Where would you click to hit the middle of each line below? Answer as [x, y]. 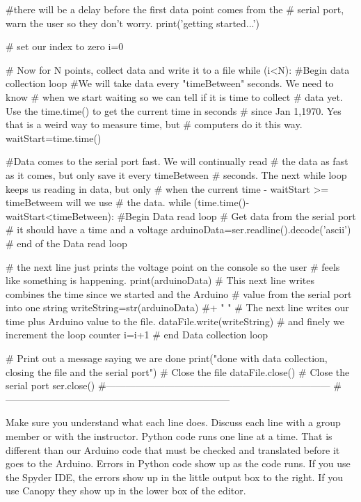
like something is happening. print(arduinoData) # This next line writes [160, 280]
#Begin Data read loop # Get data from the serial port [236, 215]
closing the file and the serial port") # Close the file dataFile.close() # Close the [178, 371]
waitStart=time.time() [54, 138]
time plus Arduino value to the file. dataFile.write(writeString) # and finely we [175, 321]
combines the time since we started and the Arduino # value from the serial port [179, 293]
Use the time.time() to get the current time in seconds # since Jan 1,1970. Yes [174, 110]
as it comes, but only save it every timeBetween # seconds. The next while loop [176, 174]
